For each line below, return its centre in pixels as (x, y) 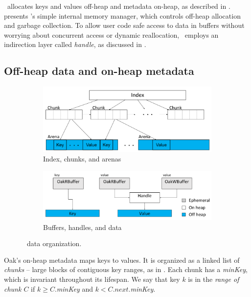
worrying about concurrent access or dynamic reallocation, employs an (111, 34)
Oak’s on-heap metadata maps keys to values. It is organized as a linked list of (122, 260)
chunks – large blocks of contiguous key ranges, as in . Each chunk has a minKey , (126, 269)
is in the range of (214, 279)
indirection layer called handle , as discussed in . (75, 44)
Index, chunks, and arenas (82, 159)
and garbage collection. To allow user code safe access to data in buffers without (124, 25)
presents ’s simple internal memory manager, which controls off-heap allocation (122, 15)
